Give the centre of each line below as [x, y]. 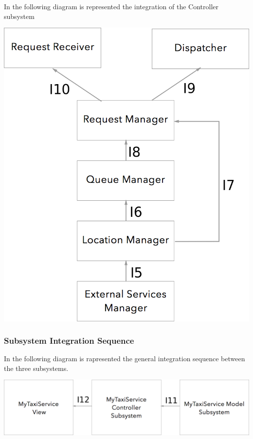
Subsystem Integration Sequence [69, 340]
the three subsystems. [36, 368]
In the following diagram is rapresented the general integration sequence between [125, 358]
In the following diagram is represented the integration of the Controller [111, 6]
